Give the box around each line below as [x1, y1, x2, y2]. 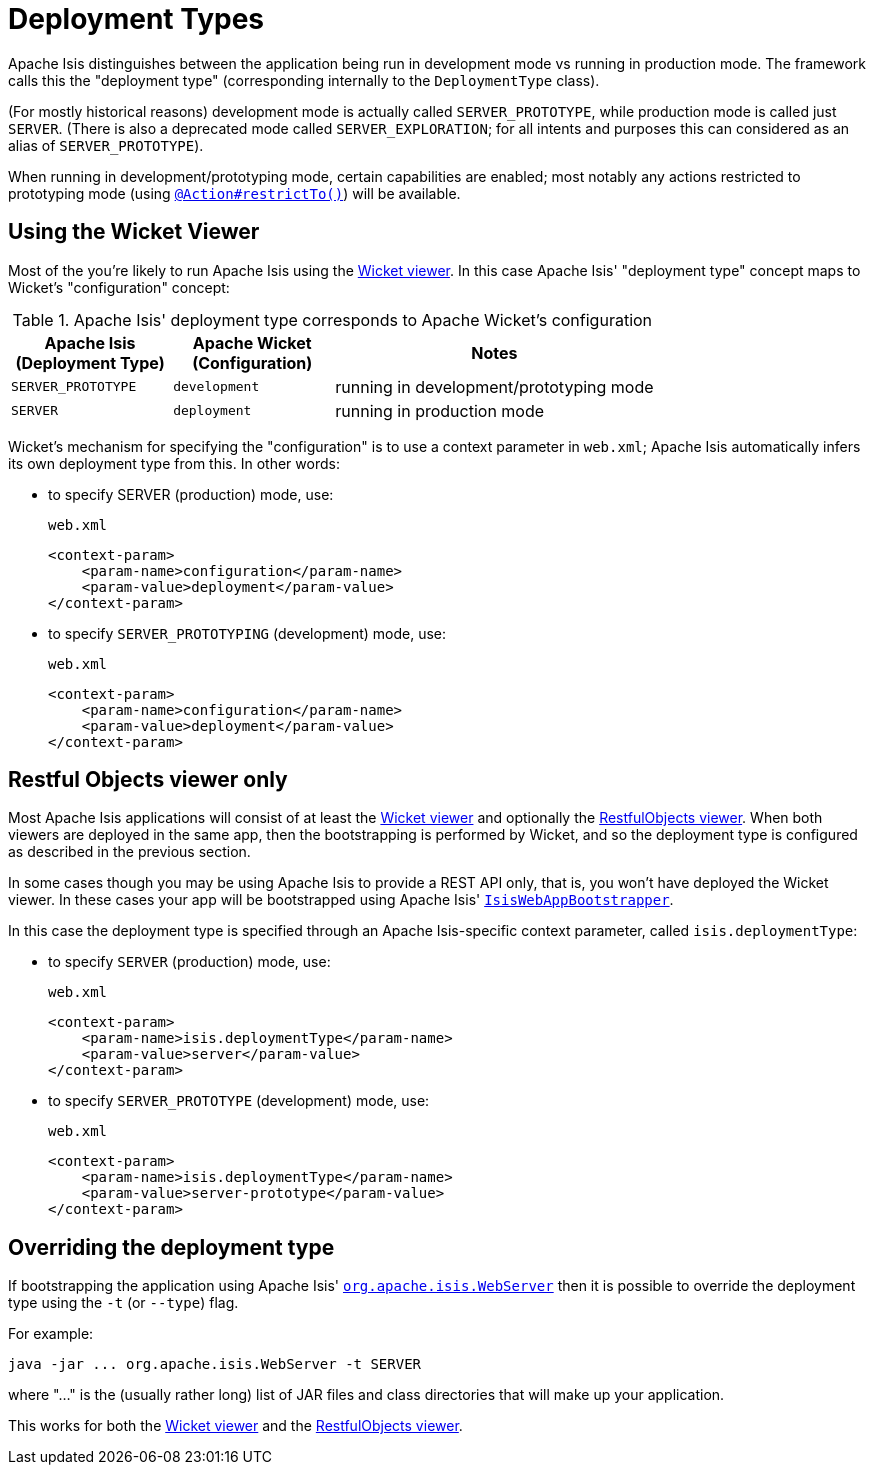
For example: [8, 1325, 94, 1343]
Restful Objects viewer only [8, 767, 288, 793]
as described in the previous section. [8, 843, 251, 861]
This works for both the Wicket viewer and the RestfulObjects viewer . [8, 1417, 463, 1435]
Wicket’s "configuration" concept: [8, 278, 230, 296]
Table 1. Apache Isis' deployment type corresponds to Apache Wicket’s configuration [12, 309, 653, 330]
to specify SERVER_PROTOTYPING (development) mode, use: [48, 624, 447, 642]
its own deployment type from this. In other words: [8, 454, 340, 472]
